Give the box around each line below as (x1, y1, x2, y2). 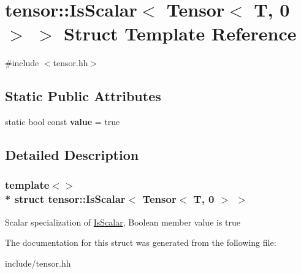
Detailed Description (5, 145, 139, 164)
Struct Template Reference (64, 21, 297, 46)
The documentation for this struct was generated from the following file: (5, 236, 276, 249)
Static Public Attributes (5, 86, 161, 105)
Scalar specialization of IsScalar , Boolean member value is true (5, 215, 241, 228)
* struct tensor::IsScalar (5, 191, 126, 207)
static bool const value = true (5, 115, 120, 128)
